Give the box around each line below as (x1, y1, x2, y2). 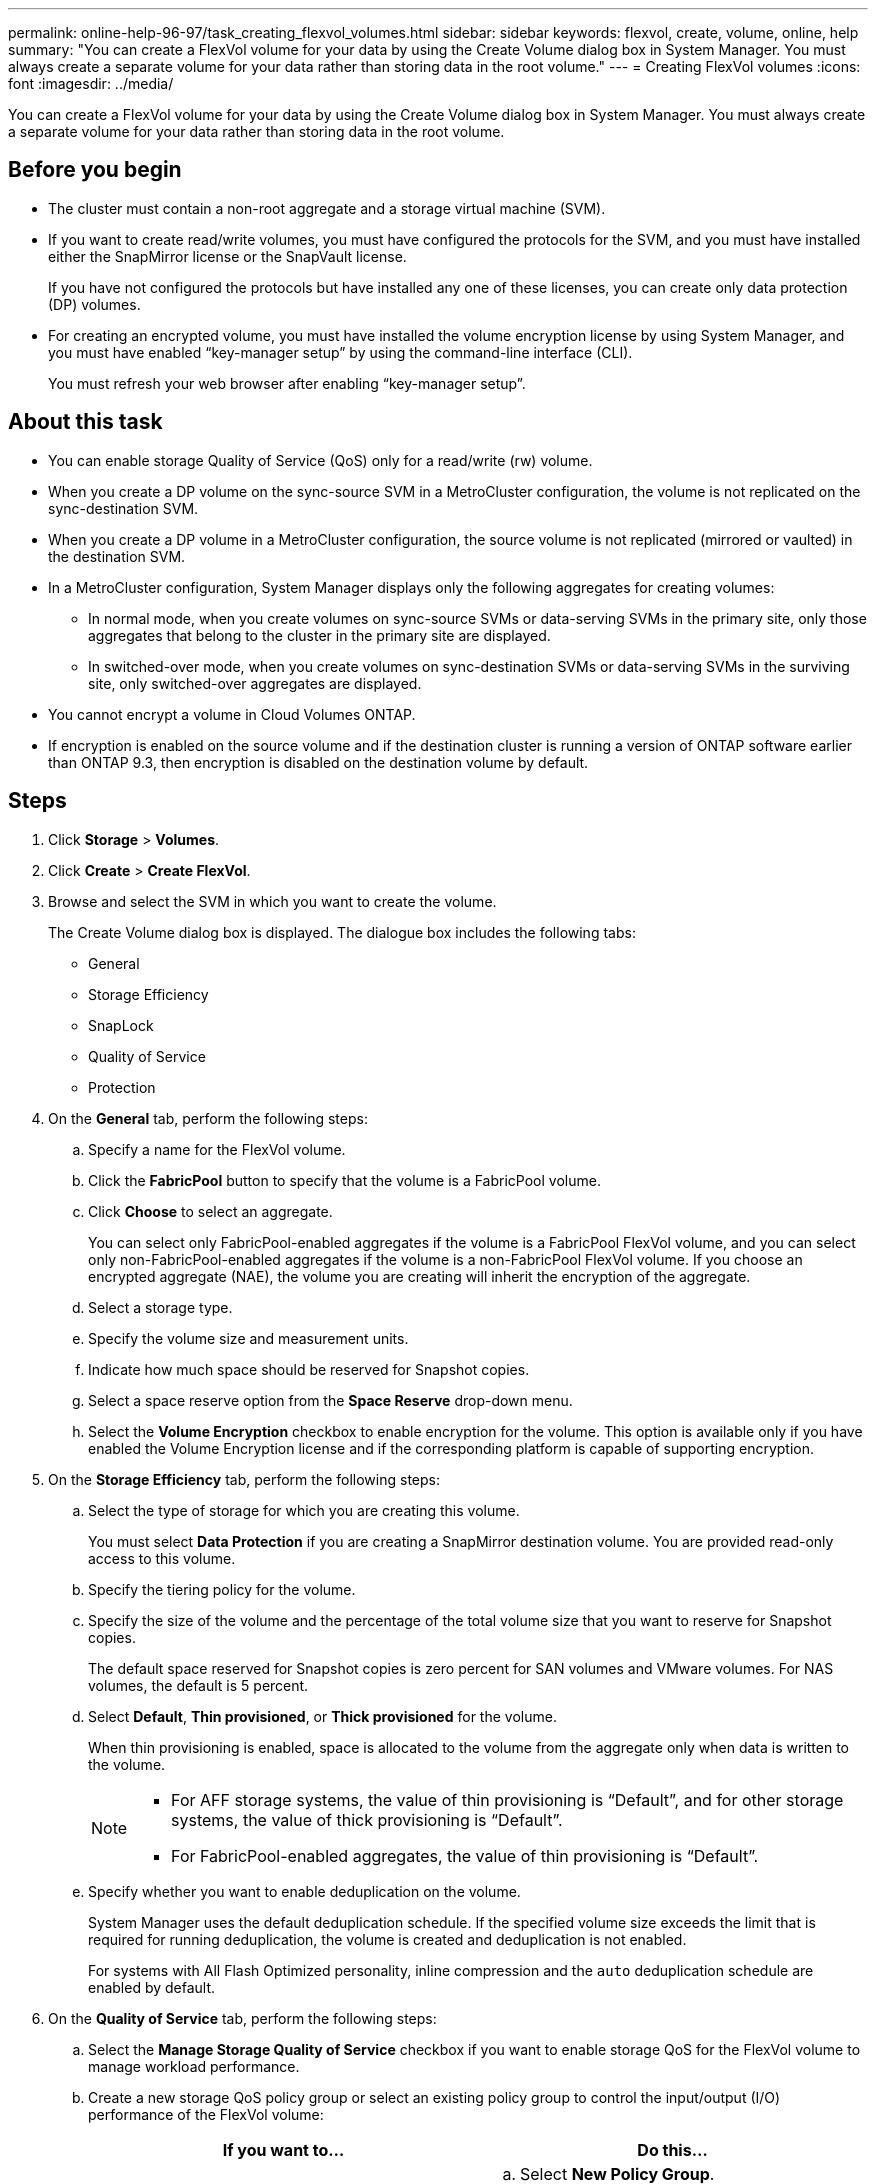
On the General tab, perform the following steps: (48, 1109, 368, 1127)
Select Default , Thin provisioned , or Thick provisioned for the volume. (88, 1707, 557, 1725)
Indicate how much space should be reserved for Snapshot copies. (88, 1360, 530, 1378)
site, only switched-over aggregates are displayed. (88, 674, 422, 692)
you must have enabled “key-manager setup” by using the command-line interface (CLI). (48, 343, 633, 361)
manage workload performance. (88, 2057, 300, 2075)
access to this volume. (88, 1549, 236, 1567)
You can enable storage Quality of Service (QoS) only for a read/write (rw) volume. (48, 451, 593, 469)
